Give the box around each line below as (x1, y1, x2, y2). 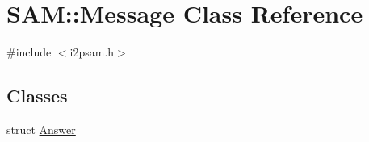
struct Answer (6, 120, 76, 137)
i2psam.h (69, 44, 115, 61)
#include (6, 44, 52, 61)
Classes (6, 83, 68, 108)
